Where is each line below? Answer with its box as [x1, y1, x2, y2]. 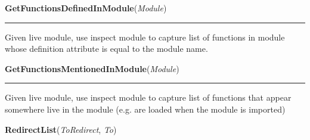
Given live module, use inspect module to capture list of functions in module [5, 30, 285, 43]
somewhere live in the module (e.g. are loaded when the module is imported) [5, 102, 286, 115]
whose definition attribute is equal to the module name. [5, 42, 208, 55]
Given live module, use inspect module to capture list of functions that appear [5, 91, 292, 104]
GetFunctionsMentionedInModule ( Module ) [5, 62, 179, 74]
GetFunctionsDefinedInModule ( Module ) [5, 2, 167, 14]
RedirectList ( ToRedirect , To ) [5, 123, 117, 135]
